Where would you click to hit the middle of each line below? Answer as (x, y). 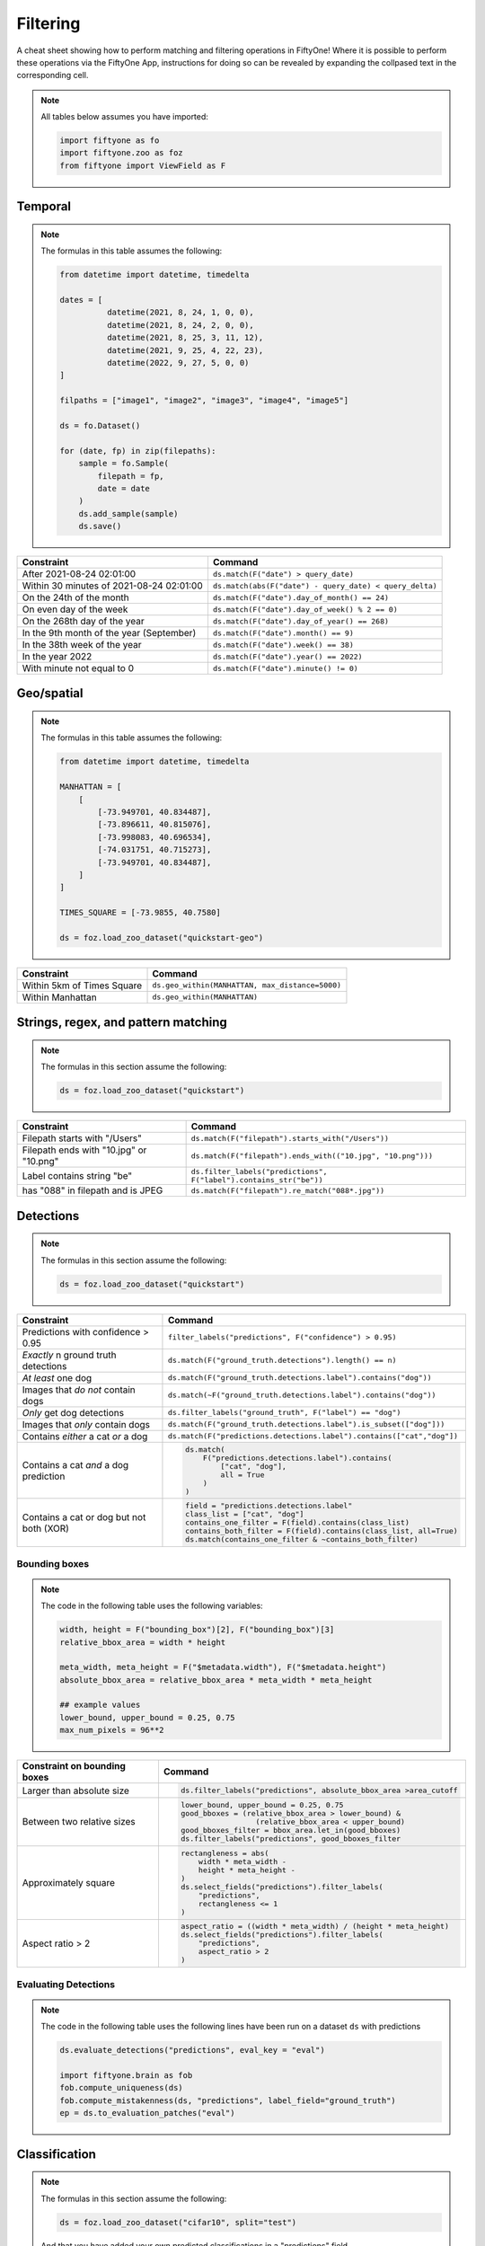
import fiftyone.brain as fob (126, 2076)
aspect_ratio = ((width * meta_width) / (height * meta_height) (315, 1927)
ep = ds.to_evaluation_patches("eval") (147, 2113)
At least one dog (57, 1377)
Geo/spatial (50, 693)
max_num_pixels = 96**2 (112, 1730)
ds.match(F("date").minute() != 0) (285, 668)
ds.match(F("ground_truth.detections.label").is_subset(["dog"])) (306, 1424)
